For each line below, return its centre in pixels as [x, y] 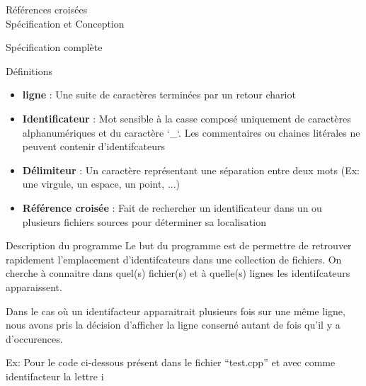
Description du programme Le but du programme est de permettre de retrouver [179, 245]
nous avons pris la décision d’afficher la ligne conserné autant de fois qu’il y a [173, 325]
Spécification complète [54, 47]
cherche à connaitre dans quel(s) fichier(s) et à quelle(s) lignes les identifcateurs [178, 273]
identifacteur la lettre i [55, 376]
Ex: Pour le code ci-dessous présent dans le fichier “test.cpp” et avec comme [171, 362]
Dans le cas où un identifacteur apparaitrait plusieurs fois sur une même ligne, [176, 311]
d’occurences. [34, 338]
